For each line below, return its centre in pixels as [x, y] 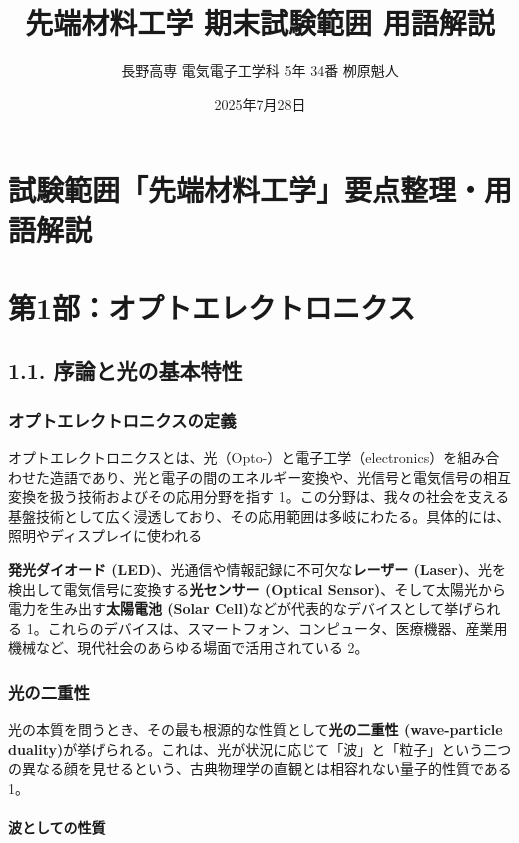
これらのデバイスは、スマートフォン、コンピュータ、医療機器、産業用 [277, 627]
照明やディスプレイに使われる [105, 535]
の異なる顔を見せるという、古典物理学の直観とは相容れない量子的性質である [260, 768]
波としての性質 [57, 827]
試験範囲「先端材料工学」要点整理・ [246, 189]
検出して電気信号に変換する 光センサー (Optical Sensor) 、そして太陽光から [257, 588]
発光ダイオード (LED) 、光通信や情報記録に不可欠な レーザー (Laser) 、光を [257, 569]
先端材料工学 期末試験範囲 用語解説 [260, 22]
